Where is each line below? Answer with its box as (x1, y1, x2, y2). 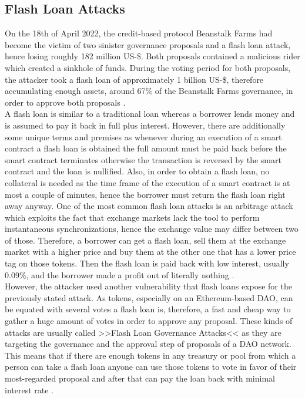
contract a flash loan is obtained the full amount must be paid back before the (5, 142, 287, 154)
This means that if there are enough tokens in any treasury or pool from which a (5, 349, 296, 361)
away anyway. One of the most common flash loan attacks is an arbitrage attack (5, 200, 293, 212)
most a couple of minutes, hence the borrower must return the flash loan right (5, 188, 286, 200)
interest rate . (5, 383, 53, 396)
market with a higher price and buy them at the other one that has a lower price (5, 245, 296, 258)
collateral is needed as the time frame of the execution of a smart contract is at (5, 176, 290, 188)
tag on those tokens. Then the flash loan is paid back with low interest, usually (5, 257, 289, 269)
